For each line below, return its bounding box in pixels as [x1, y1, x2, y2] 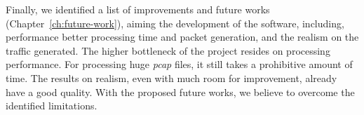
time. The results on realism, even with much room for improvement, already [6, 70, 337, 85]
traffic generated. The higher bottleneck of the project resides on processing [6, 43, 330, 57]
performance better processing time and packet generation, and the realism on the [6, 29, 359, 44]
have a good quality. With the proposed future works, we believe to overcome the [6, 84, 355, 99]
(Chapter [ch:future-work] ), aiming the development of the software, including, [6, 15, 344, 30]
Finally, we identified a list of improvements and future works [6, 2, 270, 16]
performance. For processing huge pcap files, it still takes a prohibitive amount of [6, 57, 353, 72]
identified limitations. [6, 98, 97, 113]
